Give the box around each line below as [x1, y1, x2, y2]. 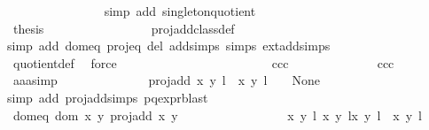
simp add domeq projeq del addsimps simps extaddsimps [7, 36, 331, 55]
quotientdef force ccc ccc [12, 53, 394, 72]
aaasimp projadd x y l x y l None [12, 71, 320, 89]
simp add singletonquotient [104, 2, 256, 19]
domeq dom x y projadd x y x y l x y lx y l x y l [12, 105, 422, 124]
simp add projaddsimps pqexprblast [7, 88, 208, 106]
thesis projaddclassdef [12, 19, 235, 37]
